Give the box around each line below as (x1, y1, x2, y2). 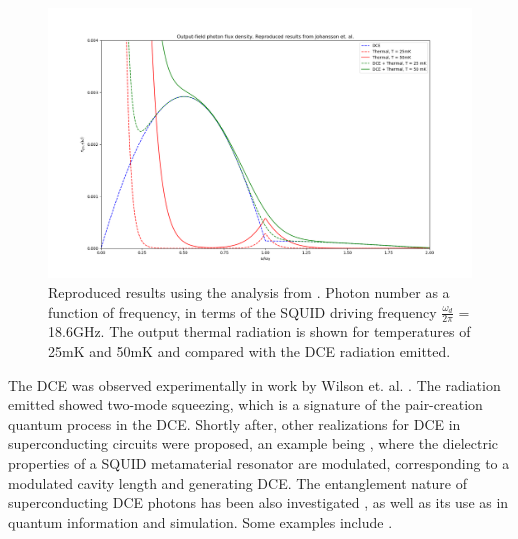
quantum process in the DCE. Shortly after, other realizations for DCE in (8, 413, 461, 434)
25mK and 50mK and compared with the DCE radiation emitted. (48, 340, 451, 361)
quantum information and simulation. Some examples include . (8, 511, 393, 532)
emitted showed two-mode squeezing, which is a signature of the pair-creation (8, 394, 483, 415)
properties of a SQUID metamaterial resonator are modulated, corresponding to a (8, 452, 510, 473)
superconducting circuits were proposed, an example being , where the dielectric (8, 433, 499, 454)
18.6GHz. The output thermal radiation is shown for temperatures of (48, 321, 471, 342)
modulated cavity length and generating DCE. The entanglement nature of (8, 472, 467, 493)
